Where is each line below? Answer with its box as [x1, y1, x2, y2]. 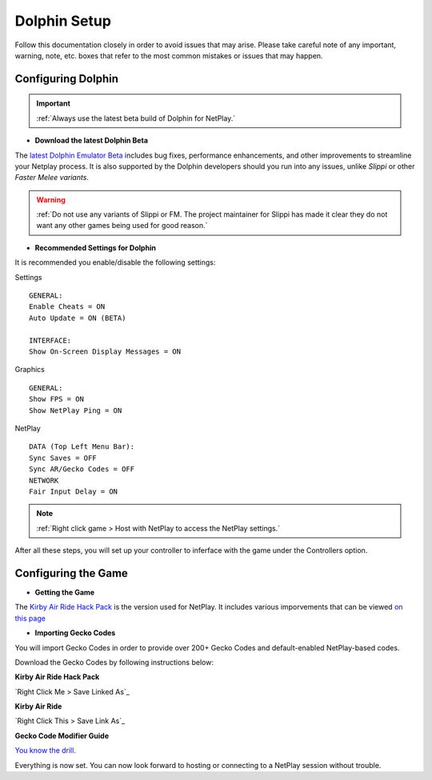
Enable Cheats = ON [29, 302, 106, 311]
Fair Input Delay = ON [29, 486, 118, 496]
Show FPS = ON [29, 394, 84, 404]
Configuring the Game [14, 566, 128, 580]
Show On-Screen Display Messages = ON [29, 346, 182, 356]
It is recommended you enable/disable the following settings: [14, 258, 216, 267]
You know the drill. [14, 746, 76, 755]
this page [14, 613, 46, 623]
